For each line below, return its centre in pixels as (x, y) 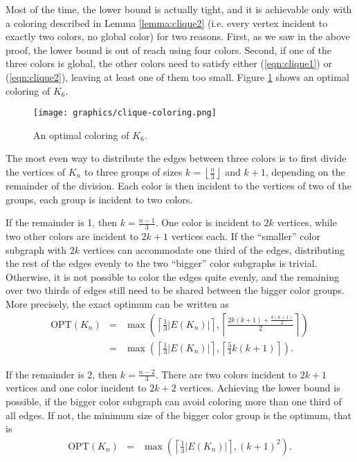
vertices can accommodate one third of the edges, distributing (213, 249)
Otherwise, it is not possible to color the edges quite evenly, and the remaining (172, 276)
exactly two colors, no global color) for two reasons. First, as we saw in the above (178, 36)
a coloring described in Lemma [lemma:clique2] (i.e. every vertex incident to (167, 22)
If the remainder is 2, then (62, 374)
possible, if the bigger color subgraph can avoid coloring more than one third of (174, 401)
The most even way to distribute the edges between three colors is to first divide (176, 158)
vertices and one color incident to (76, 388)
